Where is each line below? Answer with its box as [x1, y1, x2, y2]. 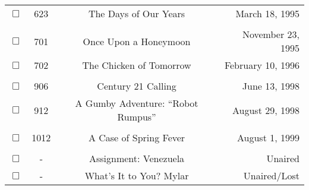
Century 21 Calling [97, 79, 176, 93]
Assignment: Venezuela [89, 151, 185, 165]
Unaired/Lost [243, 169, 299, 182]
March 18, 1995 [235, 7, 299, 20]
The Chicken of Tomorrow [82, 58, 191, 72]
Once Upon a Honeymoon [83, 34, 191, 48]
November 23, [242, 27, 299, 41]
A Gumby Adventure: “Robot [75, 96, 198, 110]
